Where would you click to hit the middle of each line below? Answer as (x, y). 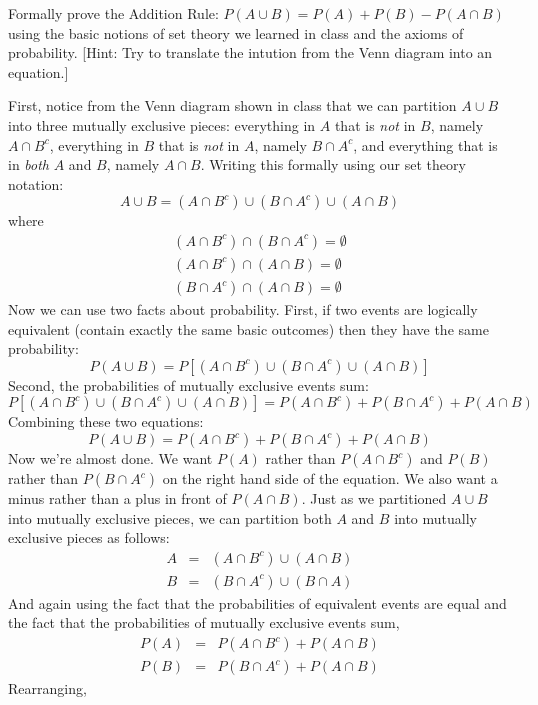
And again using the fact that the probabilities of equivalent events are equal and (257, 602)
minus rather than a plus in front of (117, 498)
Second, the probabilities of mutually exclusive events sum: (188, 384)
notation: (36, 183)
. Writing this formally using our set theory (333, 164)
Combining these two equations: (106, 421)
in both (29, 164)
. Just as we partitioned (374, 498)
